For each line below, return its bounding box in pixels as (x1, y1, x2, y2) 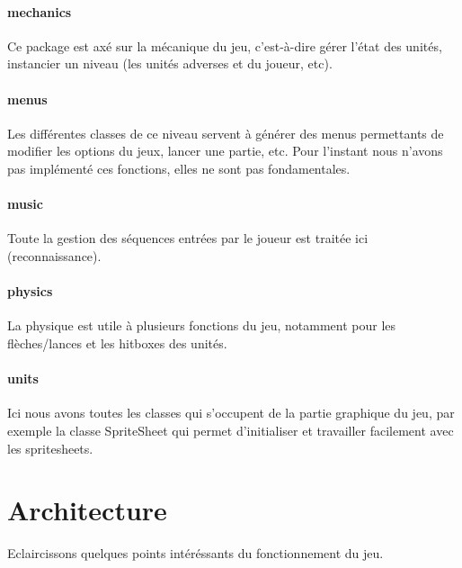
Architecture (7, 491, 167, 528)
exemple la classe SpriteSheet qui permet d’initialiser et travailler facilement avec (7, 420, 454, 439)
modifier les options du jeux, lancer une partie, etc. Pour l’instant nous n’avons (7, 141, 443, 160)
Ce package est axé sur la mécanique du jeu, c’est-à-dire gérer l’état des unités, (7, 36, 442, 55)
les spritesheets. (7, 438, 93, 457)
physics (7, 282, 53, 301)
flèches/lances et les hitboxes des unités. (7, 333, 227, 352)
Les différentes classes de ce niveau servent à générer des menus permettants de (7, 123, 444, 142)
